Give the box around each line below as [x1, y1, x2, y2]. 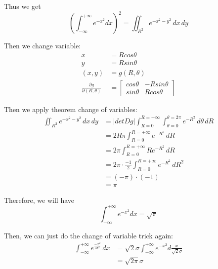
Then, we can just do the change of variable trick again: [4, 230, 173, 240]
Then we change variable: [4, 40, 81, 51]
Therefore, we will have [4, 194, 75, 205]
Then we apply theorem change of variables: [4, 104, 137, 114]
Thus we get [4, 1, 41, 11]
